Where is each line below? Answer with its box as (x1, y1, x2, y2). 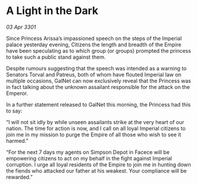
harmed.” (6, 137, 29, 144)
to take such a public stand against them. (6, 53, 106, 60)
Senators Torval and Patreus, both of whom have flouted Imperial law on (6, 71, 182, 78)
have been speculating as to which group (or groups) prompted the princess (6, 47, 191, 54)
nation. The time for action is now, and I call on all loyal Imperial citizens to (6, 125, 186, 132)
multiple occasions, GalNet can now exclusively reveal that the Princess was (6, 77, 191, 84)
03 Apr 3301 (6, 23, 36, 30)
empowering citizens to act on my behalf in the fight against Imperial (6, 155, 172, 162)
